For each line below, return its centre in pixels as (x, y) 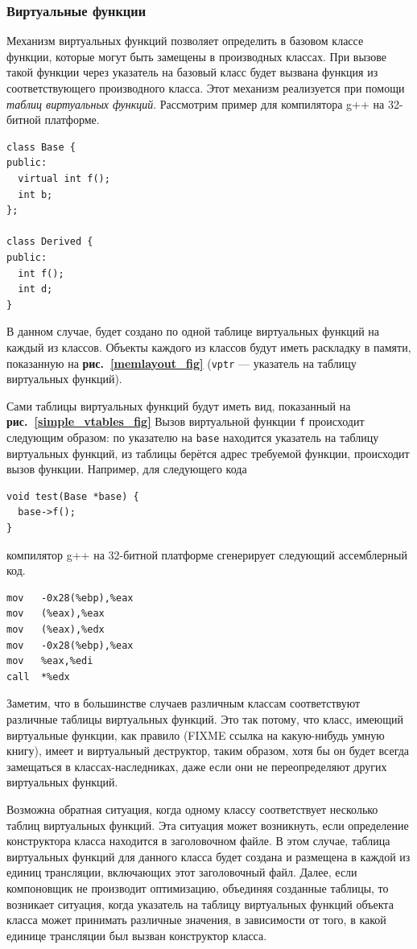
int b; (35, 194)
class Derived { (50, 242)
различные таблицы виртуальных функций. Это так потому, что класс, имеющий (205, 718)
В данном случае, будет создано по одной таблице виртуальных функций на (193, 331)
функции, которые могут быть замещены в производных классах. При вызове (197, 56)
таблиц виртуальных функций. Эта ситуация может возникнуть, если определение (208, 825)
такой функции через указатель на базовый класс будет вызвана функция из (192, 72)
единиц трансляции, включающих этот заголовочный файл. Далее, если (182, 872)
